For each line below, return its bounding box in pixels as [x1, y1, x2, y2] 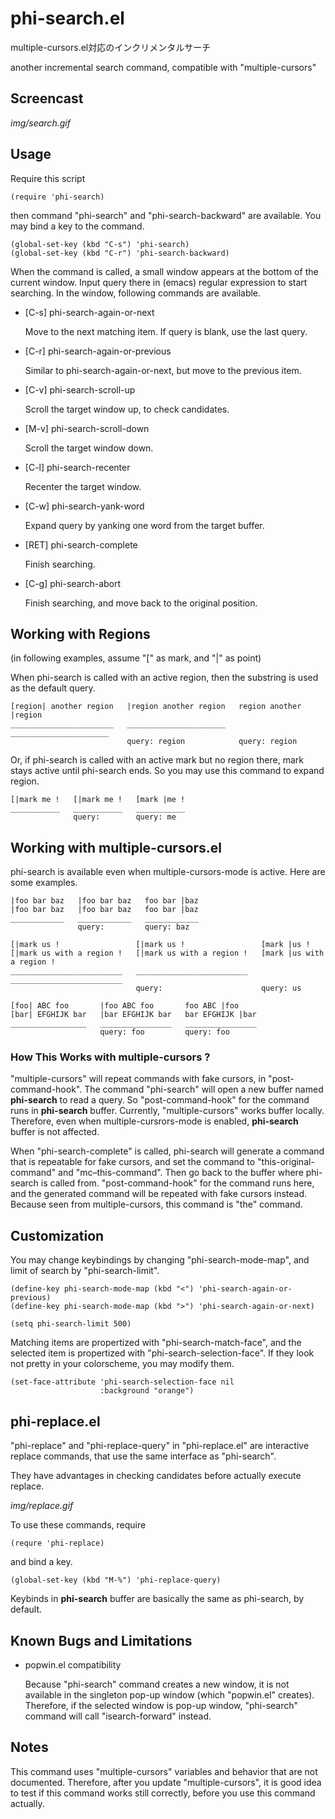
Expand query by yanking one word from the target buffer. [24, 519, 265, 531]
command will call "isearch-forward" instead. [24, 1710, 212, 1722]
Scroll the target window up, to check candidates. [24, 403, 230, 415]
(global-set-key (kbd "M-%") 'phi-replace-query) [10, 1575, 222, 1586]
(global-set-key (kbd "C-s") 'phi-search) [10, 239, 190, 249]
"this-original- [257, 1156, 315, 1168]
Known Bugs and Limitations [10, 1632, 193, 1649]
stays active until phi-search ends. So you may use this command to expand [10, 765, 325, 777]
